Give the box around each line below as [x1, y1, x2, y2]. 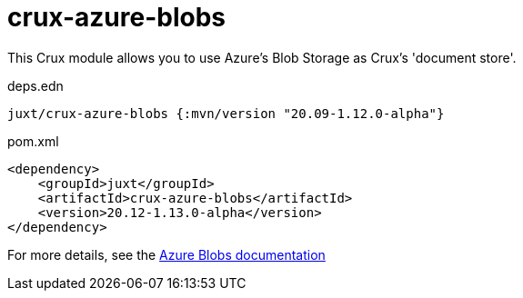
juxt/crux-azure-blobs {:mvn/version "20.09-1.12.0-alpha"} [7, 105, 445, 121]
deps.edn [7, 77, 64, 94]
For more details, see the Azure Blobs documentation [7, 246, 326, 263]
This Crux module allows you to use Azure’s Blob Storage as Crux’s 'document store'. [7, 49, 517, 65]
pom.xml [7, 133, 59, 149]
